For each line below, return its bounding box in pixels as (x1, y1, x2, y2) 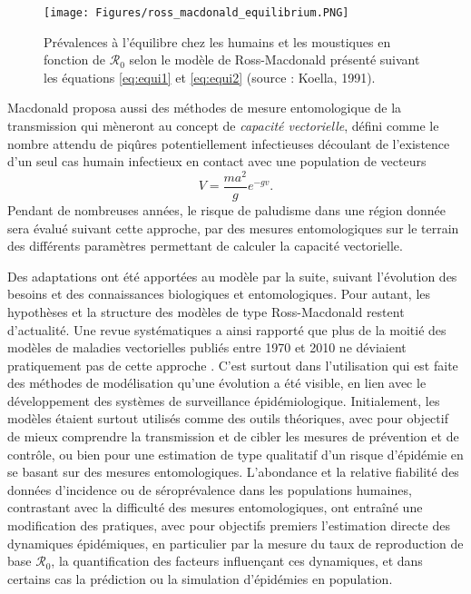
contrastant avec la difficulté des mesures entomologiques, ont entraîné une (7, 498, 423, 517)
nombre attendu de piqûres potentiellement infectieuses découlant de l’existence (7, 134, 450, 153)
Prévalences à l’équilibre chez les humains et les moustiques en (44, 32, 391, 51)
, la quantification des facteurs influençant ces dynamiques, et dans (51, 551, 423, 570)
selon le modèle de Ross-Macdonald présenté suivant (129, 50, 420, 69)
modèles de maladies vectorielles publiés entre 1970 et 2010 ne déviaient (7, 338, 407, 357)
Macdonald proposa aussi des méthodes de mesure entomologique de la (7, 98, 402, 117)
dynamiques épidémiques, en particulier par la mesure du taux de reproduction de (7, 533, 464, 552)
